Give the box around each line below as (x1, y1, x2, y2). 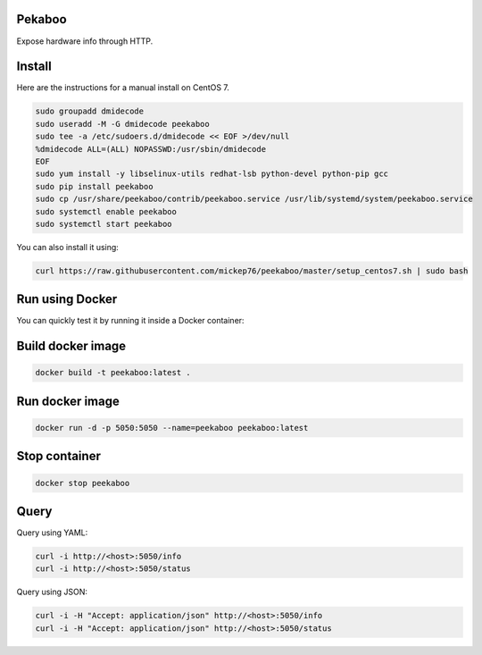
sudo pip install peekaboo (35, 181, 154, 191)
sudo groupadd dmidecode (35, 106, 145, 116)
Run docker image (16, 393, 120, 408)
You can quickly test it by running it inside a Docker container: (16, 315, 245, 326)
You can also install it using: (16, 241, 120, 252)
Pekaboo (16, 12, 67, 27)
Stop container (16, 449, 102, 464)
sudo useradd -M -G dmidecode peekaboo (35, 119, 210, 129)
